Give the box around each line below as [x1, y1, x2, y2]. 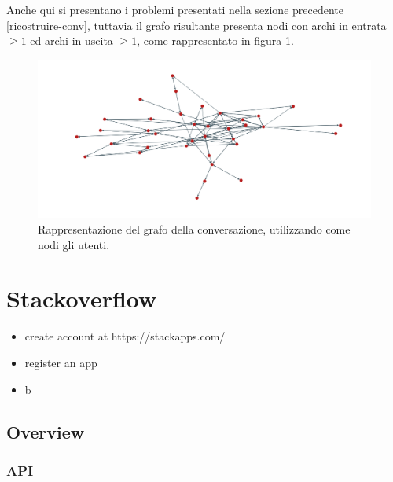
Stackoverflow [6, 282, 157, 315]
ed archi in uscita [30, 32, 113, 49]
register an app [24, 354, 97, 370]
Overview [6, 419, 85, 443]
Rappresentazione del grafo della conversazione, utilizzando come [38, 221, 351, 237]
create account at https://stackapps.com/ [24, 328, 226, 344]
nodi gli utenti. [38, 236, 110, 252]
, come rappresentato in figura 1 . [137, 32, 294, 49]
